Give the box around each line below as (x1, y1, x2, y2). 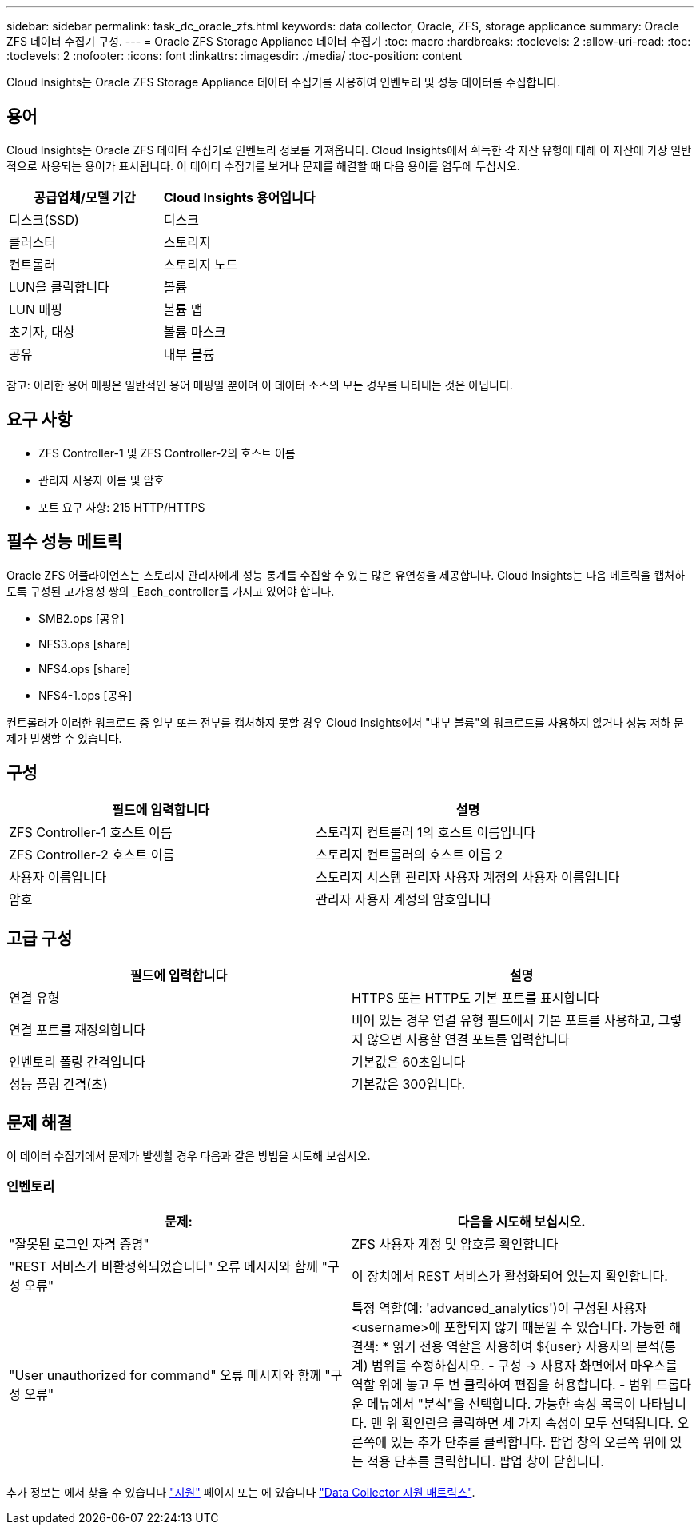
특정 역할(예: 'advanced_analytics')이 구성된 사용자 (352, 1299, 647, 1316)
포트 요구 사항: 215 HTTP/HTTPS (38, 500, 205, 514)
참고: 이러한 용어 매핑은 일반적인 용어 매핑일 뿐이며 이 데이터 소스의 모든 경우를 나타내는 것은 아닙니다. (6, 377, 513, 392)
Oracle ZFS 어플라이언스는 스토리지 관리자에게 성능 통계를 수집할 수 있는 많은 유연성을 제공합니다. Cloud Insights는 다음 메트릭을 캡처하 (6, 568, 686, 582)
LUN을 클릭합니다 (9, 278, 109, 295)
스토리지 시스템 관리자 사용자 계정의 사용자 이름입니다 (316, 869, 620, 886)
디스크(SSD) (9, 211, 79, 228)
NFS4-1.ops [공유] (38, 688, 133, 702)
